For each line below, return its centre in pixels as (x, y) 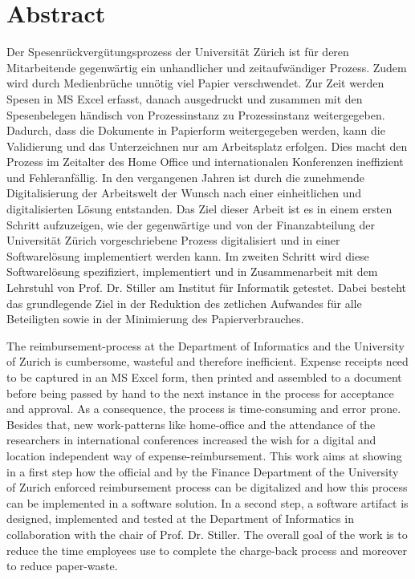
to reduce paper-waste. (62, 566)
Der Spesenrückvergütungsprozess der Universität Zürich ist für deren (178, 52)
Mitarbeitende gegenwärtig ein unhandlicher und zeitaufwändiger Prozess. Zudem (207, 67)
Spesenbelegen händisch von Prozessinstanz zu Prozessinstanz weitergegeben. (196, 114)
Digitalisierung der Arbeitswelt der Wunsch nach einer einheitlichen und (184, 193)
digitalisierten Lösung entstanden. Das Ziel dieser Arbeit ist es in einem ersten (199, 209)
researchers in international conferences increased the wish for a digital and (191, 440)
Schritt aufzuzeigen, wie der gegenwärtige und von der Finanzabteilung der (191, 224)
